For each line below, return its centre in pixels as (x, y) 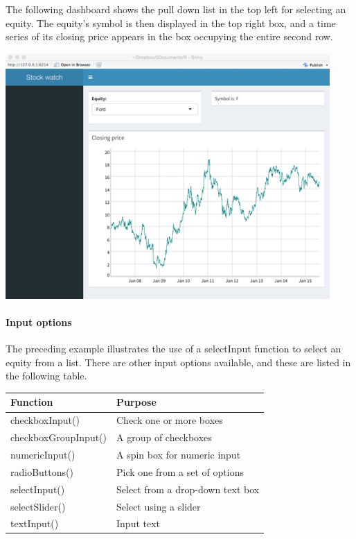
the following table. (46, 376)
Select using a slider (159, 506)
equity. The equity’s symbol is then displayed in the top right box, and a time (171, 23)
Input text (139, 523)
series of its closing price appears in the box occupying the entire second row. (169, 36)
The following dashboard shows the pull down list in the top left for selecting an (176, 9)
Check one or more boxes (170, 420)
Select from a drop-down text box (188, 489)
